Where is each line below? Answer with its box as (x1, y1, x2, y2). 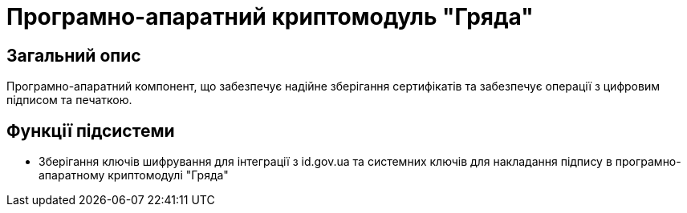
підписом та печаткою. (6, 93, 132, 107)
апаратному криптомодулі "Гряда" (39, 168, 229, 183)
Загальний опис (6, 45, 141, 66)
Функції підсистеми (6, 120, 175, 141)
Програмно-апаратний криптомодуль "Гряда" (6, 3, 534, 30)
